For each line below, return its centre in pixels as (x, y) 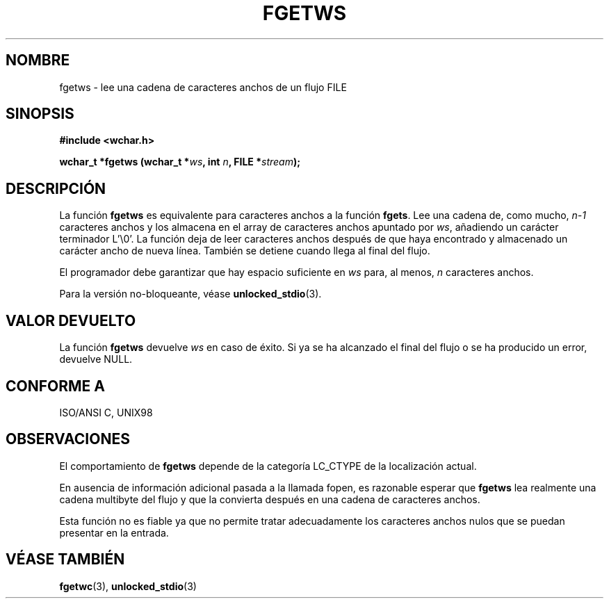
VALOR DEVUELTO (71, 320)
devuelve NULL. (96, 359)
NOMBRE (38, 60)
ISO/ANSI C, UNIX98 (106, 412)
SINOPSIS (40, 114)
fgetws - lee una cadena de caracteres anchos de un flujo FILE (203, 87)
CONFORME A (55, 386)
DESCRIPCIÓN (56, 188)
